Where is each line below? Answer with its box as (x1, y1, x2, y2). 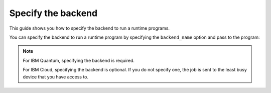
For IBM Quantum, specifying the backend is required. (23, 57, 135, 63)
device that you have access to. (23, 73, 89, 80)
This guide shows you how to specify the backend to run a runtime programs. (9, 25, 170, 31)
